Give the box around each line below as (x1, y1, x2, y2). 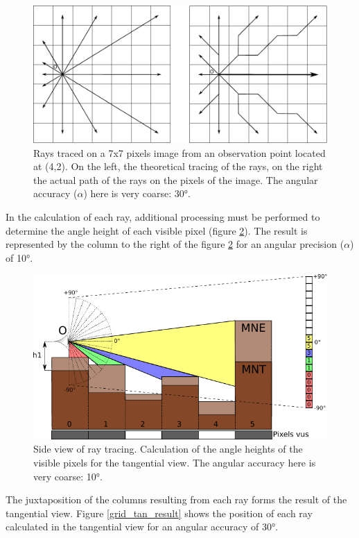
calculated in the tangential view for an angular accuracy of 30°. (6, 519, 279, 534)
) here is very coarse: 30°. (83, 186, 191, 201)
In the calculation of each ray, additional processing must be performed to (6, 210, 320, 224)
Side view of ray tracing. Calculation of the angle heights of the (33, 442, 303, 456)
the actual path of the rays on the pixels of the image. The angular (33, 172, 318, 187)
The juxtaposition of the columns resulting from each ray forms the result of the (6, 492, 347, 507)
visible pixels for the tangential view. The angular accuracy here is (33, 455, 316, 469)
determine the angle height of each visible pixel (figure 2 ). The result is (6, 223, 308, 237)
